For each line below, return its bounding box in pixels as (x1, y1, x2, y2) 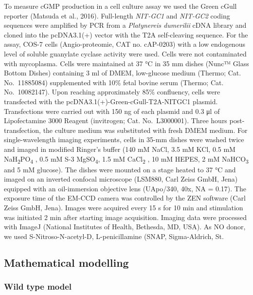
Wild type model (4, 280, 72, 293)
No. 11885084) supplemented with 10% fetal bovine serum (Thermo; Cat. (4, 77, 224, 87)
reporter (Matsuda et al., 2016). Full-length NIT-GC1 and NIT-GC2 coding (4, 10, 230, 20)
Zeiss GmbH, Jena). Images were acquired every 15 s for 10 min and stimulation (4, 203, 243, 212)
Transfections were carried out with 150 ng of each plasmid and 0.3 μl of (4, 106, 220, 116)
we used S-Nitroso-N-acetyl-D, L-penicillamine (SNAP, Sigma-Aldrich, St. (4, 231, 224, 241)
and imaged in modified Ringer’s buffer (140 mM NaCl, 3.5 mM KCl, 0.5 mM (4, 144, 235, 154)
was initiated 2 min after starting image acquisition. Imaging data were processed (4, 212, 247, 222)
